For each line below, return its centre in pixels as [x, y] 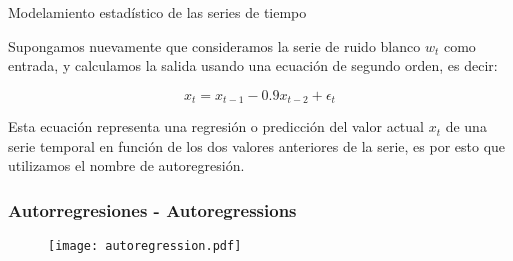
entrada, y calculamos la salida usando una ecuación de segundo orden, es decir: [253, 65]
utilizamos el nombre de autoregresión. [126, 165]
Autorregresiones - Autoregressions [152, 209]
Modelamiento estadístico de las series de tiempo [157, 12]
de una [466, 126]
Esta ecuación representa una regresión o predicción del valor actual [216, 126]
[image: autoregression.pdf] [145, 246]
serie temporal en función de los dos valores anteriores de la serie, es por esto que [257, 145]
